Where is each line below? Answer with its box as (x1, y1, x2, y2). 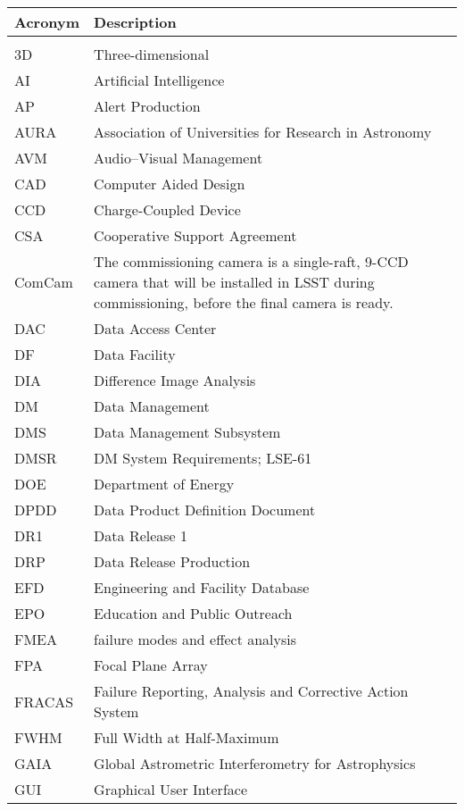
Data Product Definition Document (94, 499, 316, 520)
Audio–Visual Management (94, 147, 263, 168)
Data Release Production (94, 551, 251, 572)
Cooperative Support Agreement (94, 225, 297, 246)
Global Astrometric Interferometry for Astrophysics (94, 753, 416, 773)
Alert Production (94, 96, 201, 116)
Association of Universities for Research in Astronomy (94, 121, 432, 142)
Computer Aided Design (94, 173, 245, 194)
